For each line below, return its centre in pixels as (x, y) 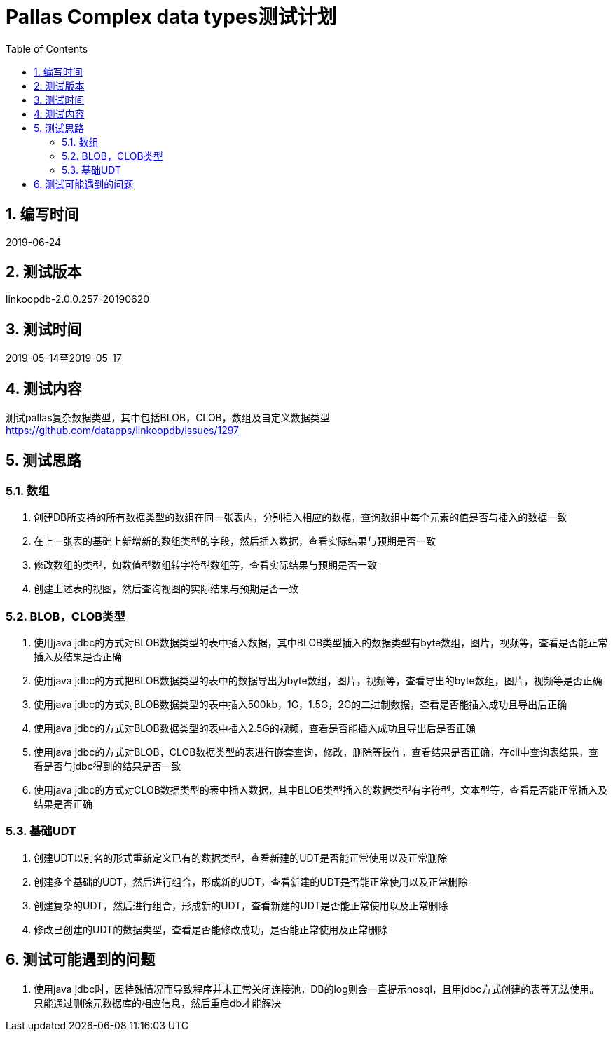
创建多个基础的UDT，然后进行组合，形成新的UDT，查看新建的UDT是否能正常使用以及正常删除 (251, 881)
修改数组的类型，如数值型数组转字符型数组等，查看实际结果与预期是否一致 (205, 565)
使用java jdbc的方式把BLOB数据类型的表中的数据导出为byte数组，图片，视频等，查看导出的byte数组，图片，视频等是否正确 (318, 681)
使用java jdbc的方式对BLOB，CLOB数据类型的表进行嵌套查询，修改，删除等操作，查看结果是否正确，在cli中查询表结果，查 (316, 752)
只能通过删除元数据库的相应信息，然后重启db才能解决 (158, 1003)
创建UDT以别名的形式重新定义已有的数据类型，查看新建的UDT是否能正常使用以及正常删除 (241, 858)
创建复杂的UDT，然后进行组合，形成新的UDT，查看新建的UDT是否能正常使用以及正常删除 (241, 905)
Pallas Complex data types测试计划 (171, 17)
